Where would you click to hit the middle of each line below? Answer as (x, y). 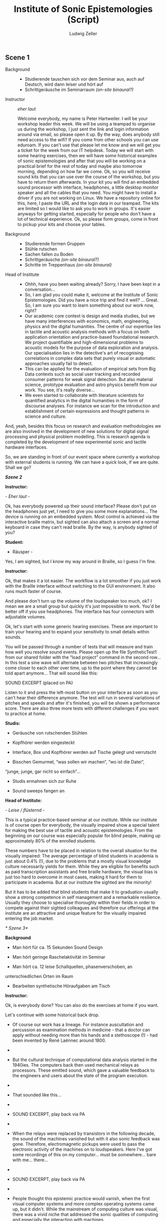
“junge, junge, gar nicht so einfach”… (43, 772)
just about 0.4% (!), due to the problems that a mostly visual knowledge (78, 861)
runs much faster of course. (33, 592)
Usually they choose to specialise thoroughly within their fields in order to (80, 903)
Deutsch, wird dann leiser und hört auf (64, 84)
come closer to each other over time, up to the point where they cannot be (81, 668)
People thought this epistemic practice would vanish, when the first (81, 1199)
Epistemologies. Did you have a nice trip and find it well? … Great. (91, 300)
